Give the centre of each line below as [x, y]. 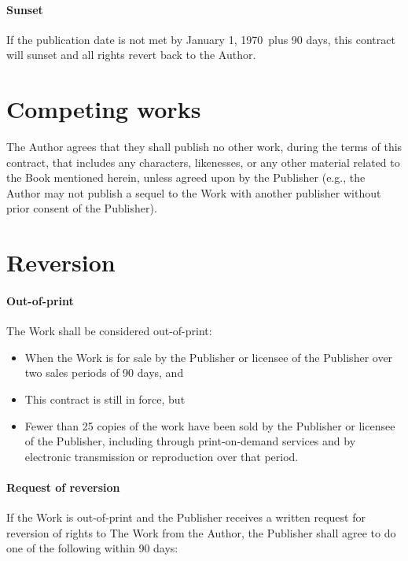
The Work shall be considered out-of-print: [109, 331]
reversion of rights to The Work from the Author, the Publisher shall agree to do [201, 532]
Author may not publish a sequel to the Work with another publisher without [194, 192]
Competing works [104, 109]
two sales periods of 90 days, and [104, 373]
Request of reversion [63, 487]
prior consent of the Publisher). [82, 208]
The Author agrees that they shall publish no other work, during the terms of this [204, 147]
